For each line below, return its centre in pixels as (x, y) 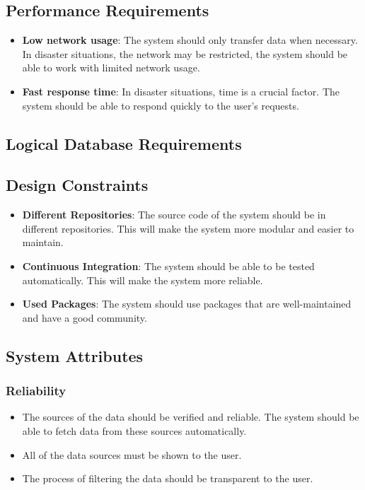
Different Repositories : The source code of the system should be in (174, 215)
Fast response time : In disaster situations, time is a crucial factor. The (181, 91)
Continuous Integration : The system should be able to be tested (168, 266)
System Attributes (75, 355)
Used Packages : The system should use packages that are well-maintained (187, 304)
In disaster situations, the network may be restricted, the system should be (185, 53)
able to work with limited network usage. (111, 68)
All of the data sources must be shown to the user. (132, 454)
